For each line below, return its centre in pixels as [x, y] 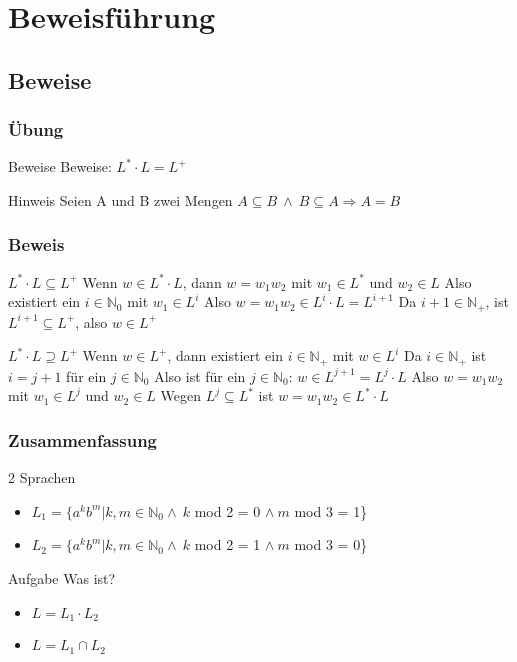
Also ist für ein [200, 375]
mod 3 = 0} [331, 544]
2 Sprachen [42, 477]
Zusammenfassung [83, 439]
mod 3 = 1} [331, 510]
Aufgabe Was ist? [62, 578]
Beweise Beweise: [60, 166]
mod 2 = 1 [227, 544]
